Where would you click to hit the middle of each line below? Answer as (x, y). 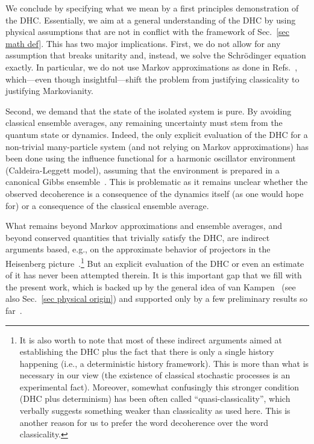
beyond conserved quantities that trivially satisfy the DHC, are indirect (138, 237)
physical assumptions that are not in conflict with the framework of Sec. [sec (148, 32)
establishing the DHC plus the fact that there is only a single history (147, 352)
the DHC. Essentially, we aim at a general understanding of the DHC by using (151, 20)
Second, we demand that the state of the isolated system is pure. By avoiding (149, 111)
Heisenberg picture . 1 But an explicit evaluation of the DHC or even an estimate (155, 262)
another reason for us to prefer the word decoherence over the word (144, 422)
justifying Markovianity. (50, 91)
